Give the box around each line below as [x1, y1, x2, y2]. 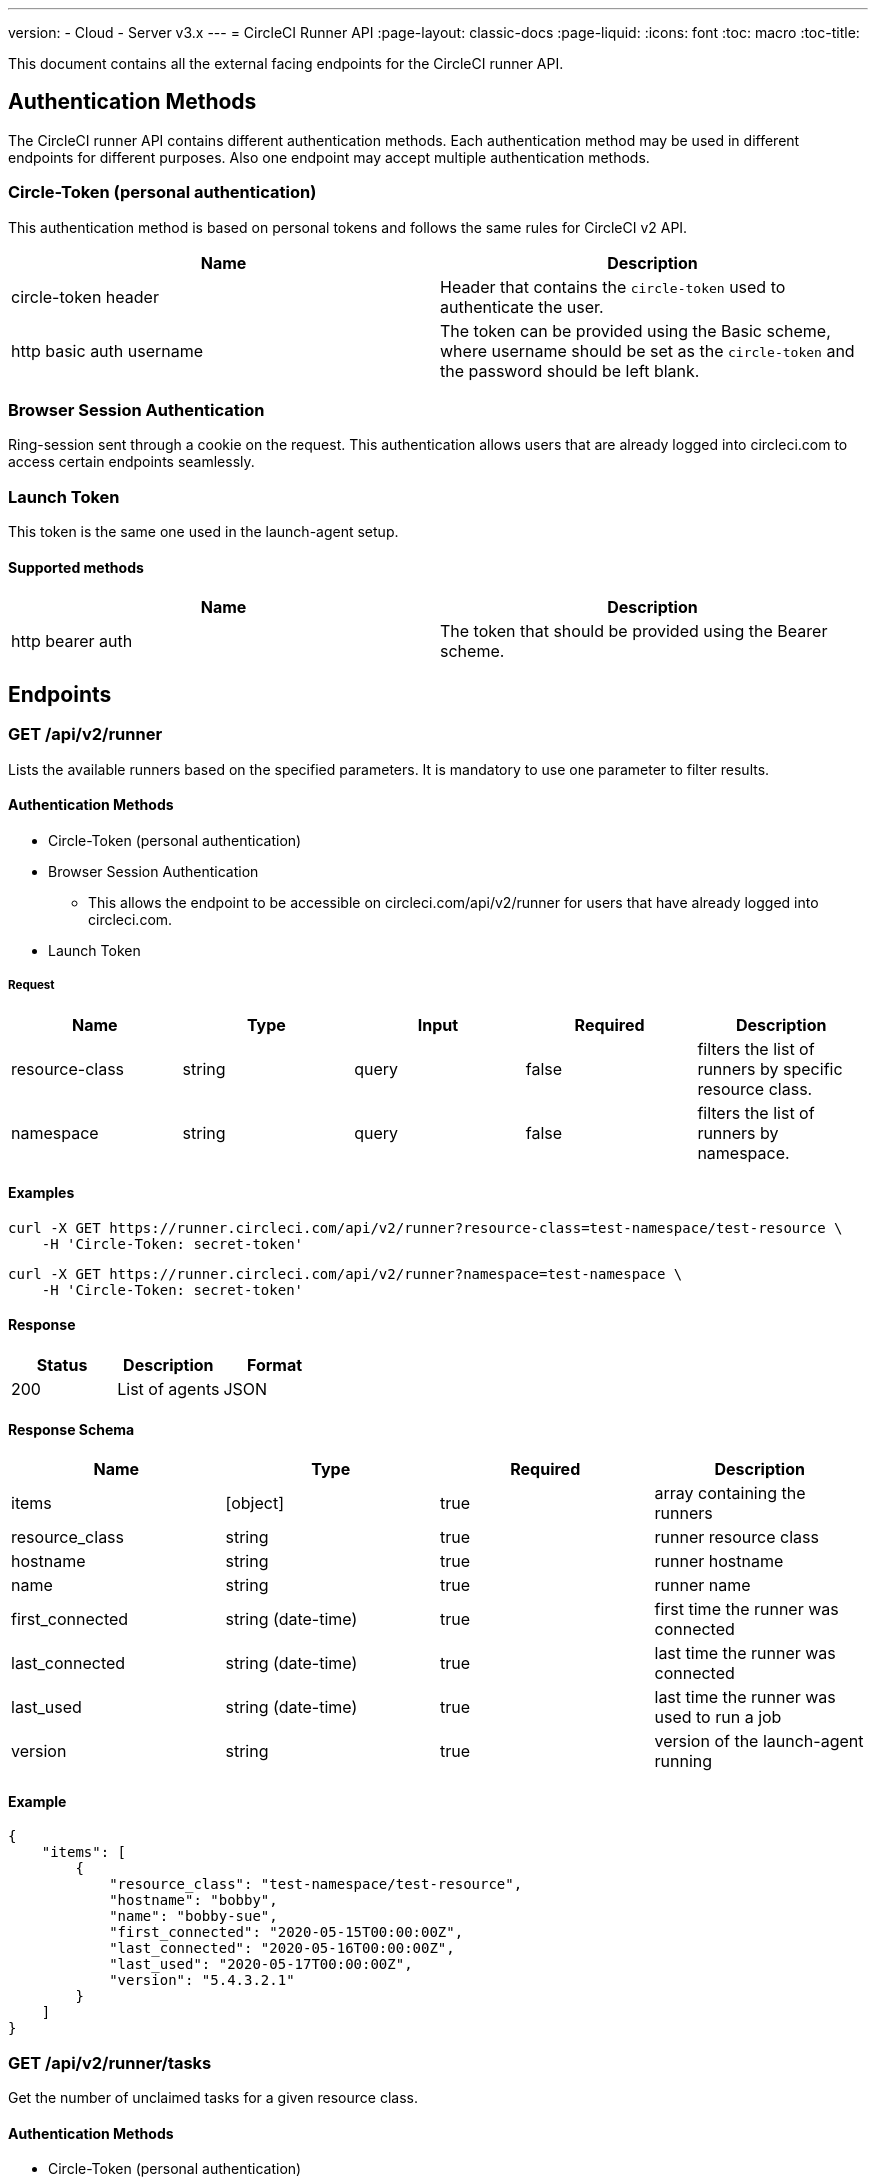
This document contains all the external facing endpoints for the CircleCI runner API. [8, 55, 564, 72]
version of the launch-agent [654, 1731, 864, 1752]
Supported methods [8, 558, 144, 576]
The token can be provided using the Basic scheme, [440, 320, 831, 341]
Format [246, 1354, 303, 1375]
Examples [8, 1184, 75, 1202]
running [654, 1751, 713, 1772]
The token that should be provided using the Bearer [440, 621, 828, 642]
